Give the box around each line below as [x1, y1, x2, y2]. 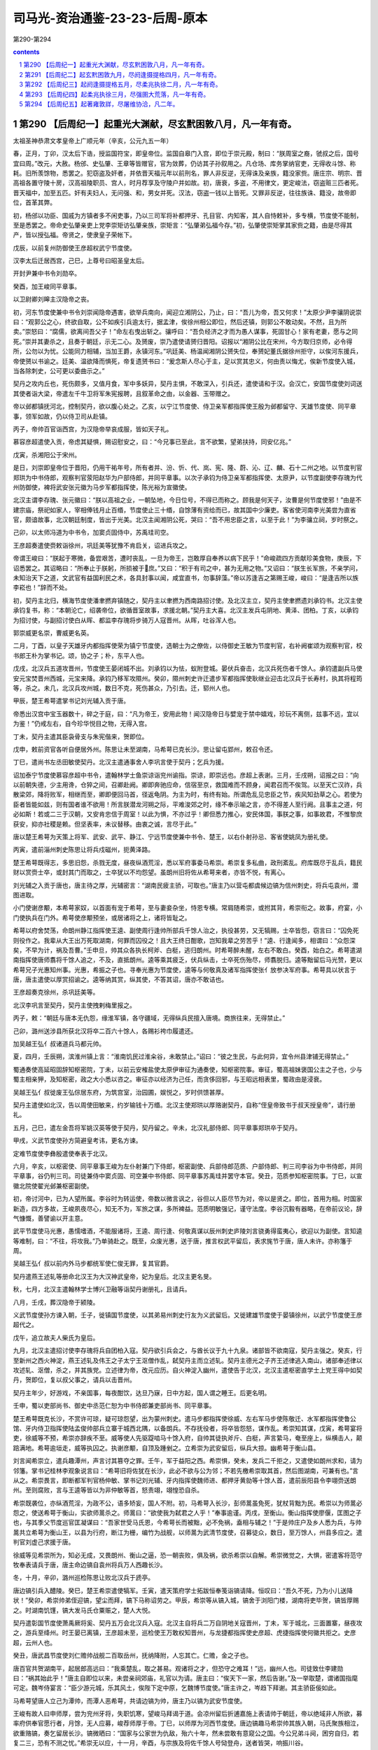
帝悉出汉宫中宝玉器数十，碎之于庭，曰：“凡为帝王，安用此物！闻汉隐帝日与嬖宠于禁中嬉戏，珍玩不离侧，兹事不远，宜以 [13, 709, 360, 717]
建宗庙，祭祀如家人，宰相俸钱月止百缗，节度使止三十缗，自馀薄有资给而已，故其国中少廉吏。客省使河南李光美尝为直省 [13, 505, 356, 514]
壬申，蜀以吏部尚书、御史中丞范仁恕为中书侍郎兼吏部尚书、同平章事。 [13, 1401, 216, 1410]
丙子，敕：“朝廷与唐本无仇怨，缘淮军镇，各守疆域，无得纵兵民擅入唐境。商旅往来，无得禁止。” [13, 1014, 286, 1022]
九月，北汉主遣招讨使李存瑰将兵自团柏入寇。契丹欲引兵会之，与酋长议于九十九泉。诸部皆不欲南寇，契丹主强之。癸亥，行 [13, 1346, 363, 1354]
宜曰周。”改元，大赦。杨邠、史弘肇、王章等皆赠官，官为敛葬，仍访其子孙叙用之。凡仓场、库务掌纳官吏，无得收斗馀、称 [13, 159, 356, 167]
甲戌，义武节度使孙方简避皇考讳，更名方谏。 [13, 1136, 142, 1144]
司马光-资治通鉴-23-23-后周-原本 [13, 10, 208, 26]
